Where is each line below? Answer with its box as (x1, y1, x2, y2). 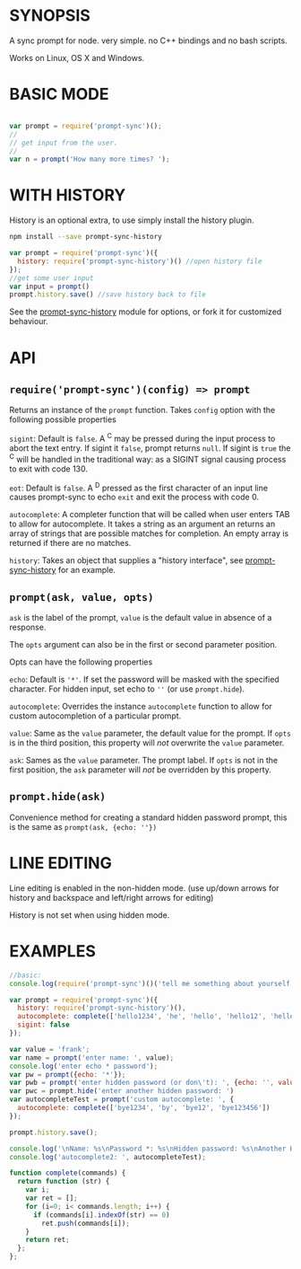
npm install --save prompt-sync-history (9, 233, 163, 242)
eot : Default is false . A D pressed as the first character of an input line (9, 480, 269, 493)
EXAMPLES (9, 941, 96, 962)
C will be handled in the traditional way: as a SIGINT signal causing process (9, 452, 287, 464)
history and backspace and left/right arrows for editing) (9, 892, 214, 903)
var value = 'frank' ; (9, 1044, 90, 1053)
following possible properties (9, 414, 116, 425)
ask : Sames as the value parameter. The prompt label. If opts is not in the (9, 755, 279, 766)
